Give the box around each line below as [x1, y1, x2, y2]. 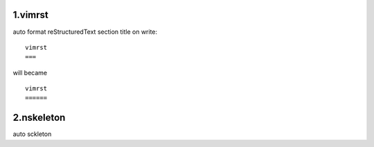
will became [12, 68, 48, 77]
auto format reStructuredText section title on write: [12, 28, 158, 36]
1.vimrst [12, 9, 48, 21]
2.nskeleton [12, 112, 66, 124]
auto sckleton [12, 130, 52, 138]
